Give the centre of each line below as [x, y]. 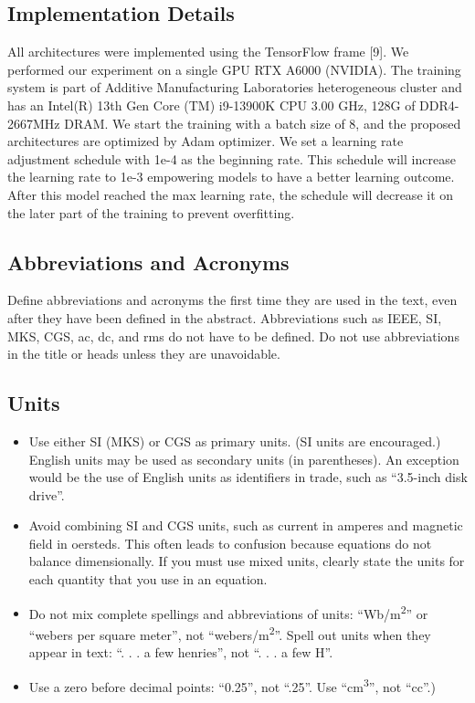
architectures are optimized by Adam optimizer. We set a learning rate [206, 141]
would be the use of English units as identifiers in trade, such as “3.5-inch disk [248, 477]
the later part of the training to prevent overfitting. [151, 212]
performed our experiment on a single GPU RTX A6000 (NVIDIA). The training [234, 69]
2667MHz [34, 123]
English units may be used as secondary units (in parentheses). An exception [244, 459]
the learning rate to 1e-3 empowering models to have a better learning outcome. [231, 177]
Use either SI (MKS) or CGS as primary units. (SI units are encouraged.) [235, 441]
